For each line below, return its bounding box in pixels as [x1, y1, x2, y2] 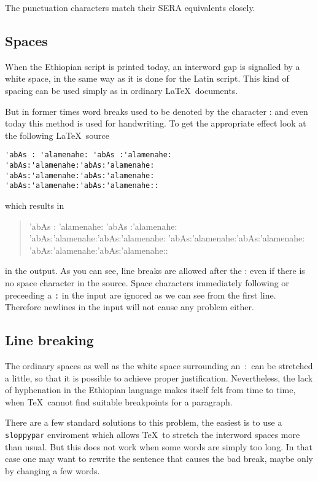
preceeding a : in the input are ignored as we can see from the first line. [5, 288, 276, 301]
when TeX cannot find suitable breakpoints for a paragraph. [5, 395, 233, 408]
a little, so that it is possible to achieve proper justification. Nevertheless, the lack [5, 371, 313, 384]
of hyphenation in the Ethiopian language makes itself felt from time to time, [5, 383, 296, 396]
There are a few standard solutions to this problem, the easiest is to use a [5, 416, 282, 429]
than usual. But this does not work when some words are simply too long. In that [5, 440, 312, 453]
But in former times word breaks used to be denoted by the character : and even [5, 104, 308, 117]
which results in [5, 198, 64, 211]
